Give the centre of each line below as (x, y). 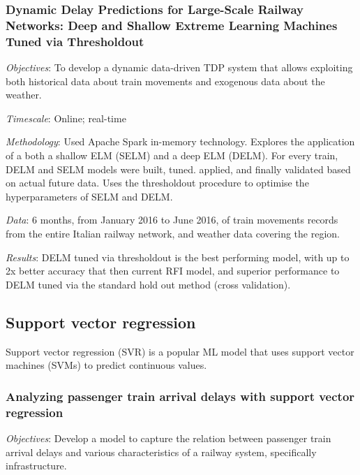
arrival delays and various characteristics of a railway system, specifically (161, 452)
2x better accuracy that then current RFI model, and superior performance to (173, 271)
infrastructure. (36, 466)
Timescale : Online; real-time (66, 118)
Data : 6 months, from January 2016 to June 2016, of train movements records (172, 220)
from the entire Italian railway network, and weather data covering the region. (173, 233)
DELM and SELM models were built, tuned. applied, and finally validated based (178, 169)
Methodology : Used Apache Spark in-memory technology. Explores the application (180, 141)
